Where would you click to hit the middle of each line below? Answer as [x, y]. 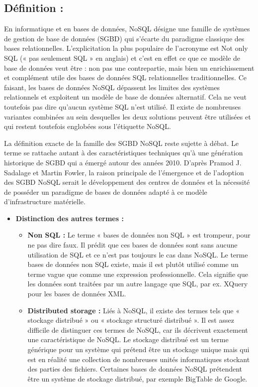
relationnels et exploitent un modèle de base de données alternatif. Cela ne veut [125, 97]
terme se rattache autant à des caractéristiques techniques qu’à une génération [124, 153]
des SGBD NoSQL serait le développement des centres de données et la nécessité [127, 182]
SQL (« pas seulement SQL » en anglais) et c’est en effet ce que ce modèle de [122, 58]
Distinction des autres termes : [70, 218]
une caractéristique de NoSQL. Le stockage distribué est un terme [128, 339]
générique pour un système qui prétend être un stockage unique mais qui [138, 349]
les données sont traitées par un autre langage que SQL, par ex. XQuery [138, 284]
